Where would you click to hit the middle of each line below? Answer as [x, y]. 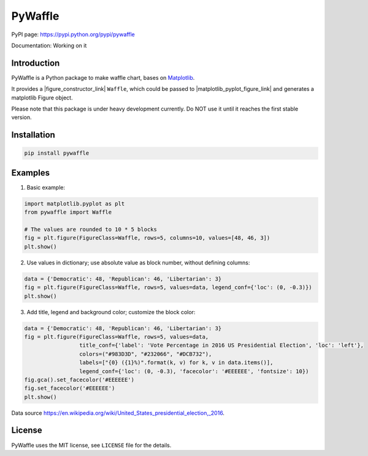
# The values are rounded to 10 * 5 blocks [91, 230]
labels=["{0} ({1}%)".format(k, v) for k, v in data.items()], [176, 363]
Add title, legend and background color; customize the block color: [111, 312]
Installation [33, 135]
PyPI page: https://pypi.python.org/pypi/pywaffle [73, 34]
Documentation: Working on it [49, 45]
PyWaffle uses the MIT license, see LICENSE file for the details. [91, 445]
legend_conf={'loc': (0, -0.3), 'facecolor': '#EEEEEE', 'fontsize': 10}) [194, 371]
